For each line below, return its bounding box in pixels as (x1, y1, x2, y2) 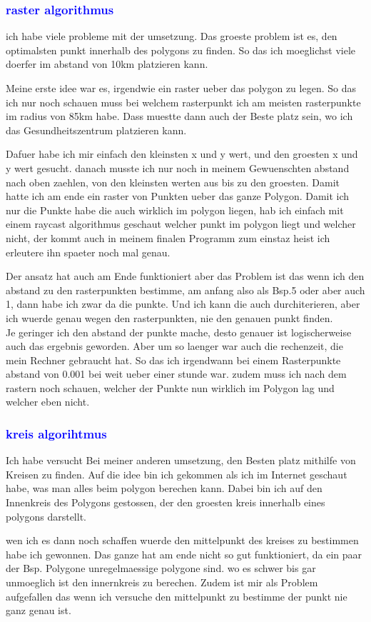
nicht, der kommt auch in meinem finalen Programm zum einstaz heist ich (6, 230, 330, 245)
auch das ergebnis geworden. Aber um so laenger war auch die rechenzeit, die (6, 338, 343, 353)
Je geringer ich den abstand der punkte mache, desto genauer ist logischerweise (6, 324, 352, 339)
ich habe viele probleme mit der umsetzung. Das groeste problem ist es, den (6, 29, 337, 44)
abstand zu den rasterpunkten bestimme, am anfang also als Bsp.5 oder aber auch (6, 282, 365, 297)
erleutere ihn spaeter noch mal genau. (6, 244, 171, 259)
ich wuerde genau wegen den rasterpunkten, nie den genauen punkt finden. (6, 310, 333, 325)
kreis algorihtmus (6, 424, 107, 442)
